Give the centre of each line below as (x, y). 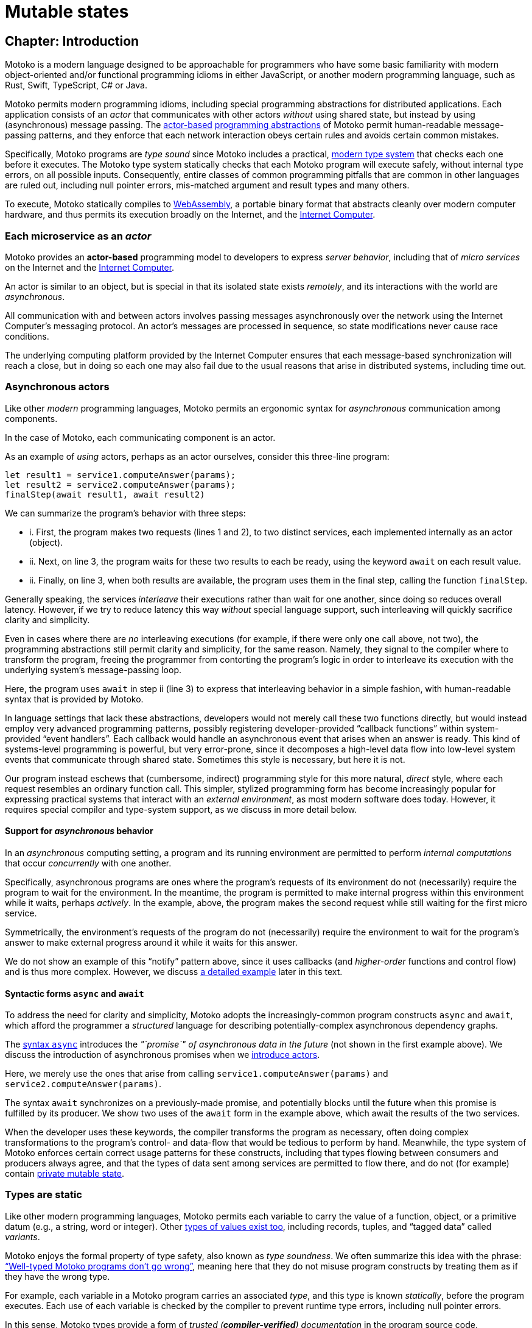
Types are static (44, 1195)
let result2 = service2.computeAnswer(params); (121, 484)
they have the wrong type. (58, 1276)
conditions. (27, 336)
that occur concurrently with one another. (88, 863)
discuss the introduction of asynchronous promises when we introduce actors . (163, 1055)
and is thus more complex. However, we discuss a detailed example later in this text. (174, 971)
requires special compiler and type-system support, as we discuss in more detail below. (181, 809)
